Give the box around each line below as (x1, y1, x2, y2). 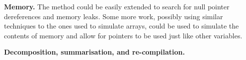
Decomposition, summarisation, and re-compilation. (4, 47, 185, 57)
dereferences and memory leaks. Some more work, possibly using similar (4, 11, 223, 21)
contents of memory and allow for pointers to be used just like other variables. (4, 30, 243, 40)
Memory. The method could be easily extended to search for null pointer (4, 1, 230, 11)
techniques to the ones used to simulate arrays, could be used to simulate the (4, 21, 239, 31)
